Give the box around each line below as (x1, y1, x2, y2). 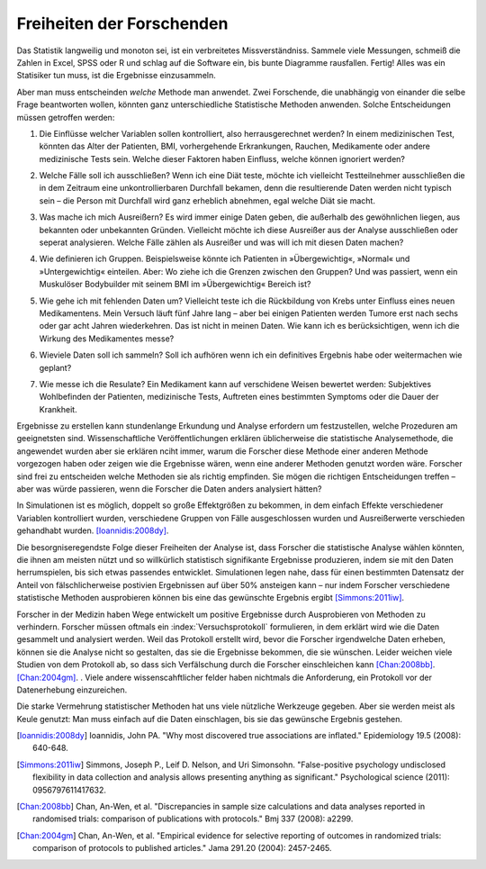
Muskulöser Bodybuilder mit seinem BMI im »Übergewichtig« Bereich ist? (39, 279, 311, 290)
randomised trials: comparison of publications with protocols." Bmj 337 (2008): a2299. (32, 813, 354, 824)
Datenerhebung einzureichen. (16, 684, 128, 695)
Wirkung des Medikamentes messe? (39, 333, 175, 344)
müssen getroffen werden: (16, 112, 115, 122)
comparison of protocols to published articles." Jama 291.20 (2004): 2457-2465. (32, 843, 332, 854)
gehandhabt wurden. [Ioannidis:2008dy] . (16, 525, 169, 536)
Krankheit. (39, 403, 77, 414)
